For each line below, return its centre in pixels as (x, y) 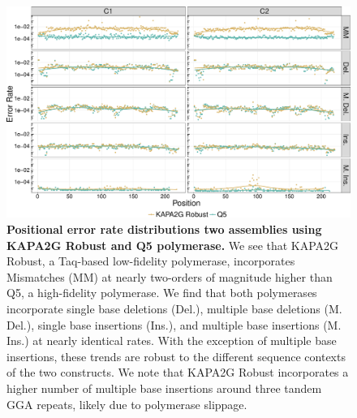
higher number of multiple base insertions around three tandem (164, 388)
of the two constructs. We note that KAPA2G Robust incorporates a (178, 372)
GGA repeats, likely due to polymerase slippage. (127, 404)
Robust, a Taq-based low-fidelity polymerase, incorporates (151, 261)
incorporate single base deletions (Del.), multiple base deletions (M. (174, 308)
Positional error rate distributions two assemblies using (164, 229)
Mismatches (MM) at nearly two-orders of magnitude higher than (170, 276)
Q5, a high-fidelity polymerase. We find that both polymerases (162, 293)
